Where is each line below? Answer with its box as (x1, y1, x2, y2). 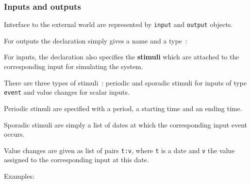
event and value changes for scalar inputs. (4, 87, 130, 97)
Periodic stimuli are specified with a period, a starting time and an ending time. (4, 103, 242, 113)
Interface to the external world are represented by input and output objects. (4, 19, 233, 29)
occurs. (4, 129, 25, 139)
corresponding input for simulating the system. (4, 61, 143, 71)
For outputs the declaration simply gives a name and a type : (4, 35, 187, 45)
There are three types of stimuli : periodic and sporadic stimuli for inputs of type (4, 77, 247, 87)
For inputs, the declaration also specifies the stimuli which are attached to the (4, 52, 239, 62)
